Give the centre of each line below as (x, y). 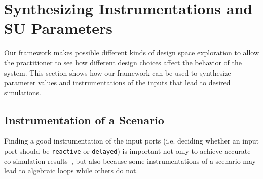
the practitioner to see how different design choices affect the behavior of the (123, 62)
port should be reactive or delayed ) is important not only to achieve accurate (127, 151)
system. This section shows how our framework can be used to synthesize (118, 72)
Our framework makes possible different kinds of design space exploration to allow (132, 52)
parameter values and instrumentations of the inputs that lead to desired (117, 82)
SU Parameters (58, 28)
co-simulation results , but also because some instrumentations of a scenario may (130, 160)
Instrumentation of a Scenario (84, 119)
